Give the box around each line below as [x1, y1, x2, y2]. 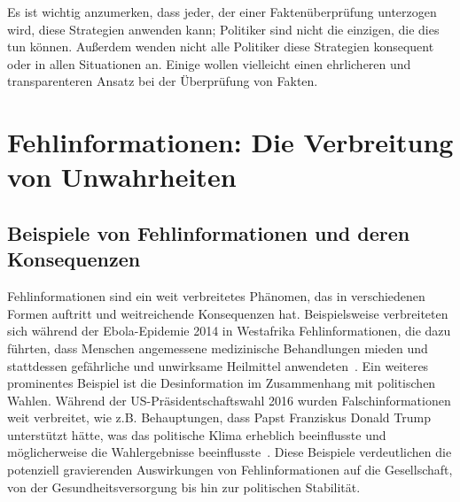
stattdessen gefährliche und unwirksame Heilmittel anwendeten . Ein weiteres [7, 356, 429, 375]
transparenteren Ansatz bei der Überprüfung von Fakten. [7, 72, 318, 90]
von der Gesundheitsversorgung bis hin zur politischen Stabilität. [7, 477, 361, 496]
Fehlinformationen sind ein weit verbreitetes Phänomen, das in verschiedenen [7, 287, 425, 305]
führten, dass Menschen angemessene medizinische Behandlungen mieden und [7, 338, 428, 357]
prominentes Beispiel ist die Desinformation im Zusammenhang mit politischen [7, 374, 436, 392]
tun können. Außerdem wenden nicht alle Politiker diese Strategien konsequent [7, 37, 434, 56]
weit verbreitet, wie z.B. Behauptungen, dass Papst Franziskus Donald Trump [7, 408, 431, 427]
